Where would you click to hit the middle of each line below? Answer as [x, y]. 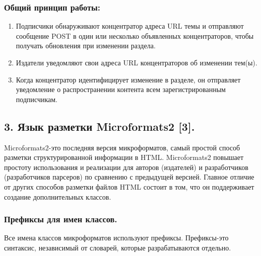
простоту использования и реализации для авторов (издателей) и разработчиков [126, 167]
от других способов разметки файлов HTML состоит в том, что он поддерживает [129, 186]
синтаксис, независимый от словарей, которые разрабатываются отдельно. [118, 247]
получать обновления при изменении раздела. [86, 46]
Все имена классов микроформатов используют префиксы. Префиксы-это [116, 238]
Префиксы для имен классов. [61, 219]
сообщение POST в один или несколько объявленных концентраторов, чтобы [135, 35]
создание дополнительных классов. [58, 196]
